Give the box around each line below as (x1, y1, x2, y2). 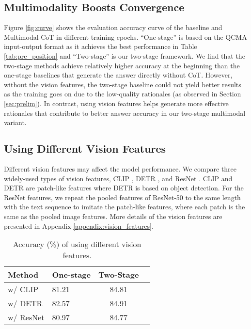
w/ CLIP (8, 283, 39, 295)
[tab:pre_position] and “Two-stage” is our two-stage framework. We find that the (4, 50, 245, 61)
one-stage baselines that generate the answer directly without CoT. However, (4, 70, 233, 80)
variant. (4, 117, 27, 127)
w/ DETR (8, 298, 43, 309)
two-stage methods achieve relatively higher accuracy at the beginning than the (4, 60, 240, 70)
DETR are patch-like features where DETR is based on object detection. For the (4, 183, 244, 193)
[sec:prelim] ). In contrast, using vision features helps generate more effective (4, 98, 229, 108)
